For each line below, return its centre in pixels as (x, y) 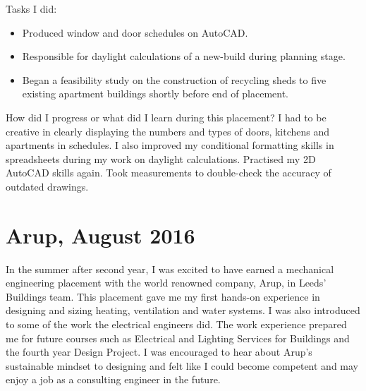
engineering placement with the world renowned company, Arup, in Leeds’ (166, 283)
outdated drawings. (47, 186)
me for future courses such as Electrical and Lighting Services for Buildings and (178, 338)
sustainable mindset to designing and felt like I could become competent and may (182, 365)
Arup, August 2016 (100, 235)
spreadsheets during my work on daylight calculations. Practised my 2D (161, 158)
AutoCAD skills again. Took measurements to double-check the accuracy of (169, 173)
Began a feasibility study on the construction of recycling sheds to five (174, 79)
